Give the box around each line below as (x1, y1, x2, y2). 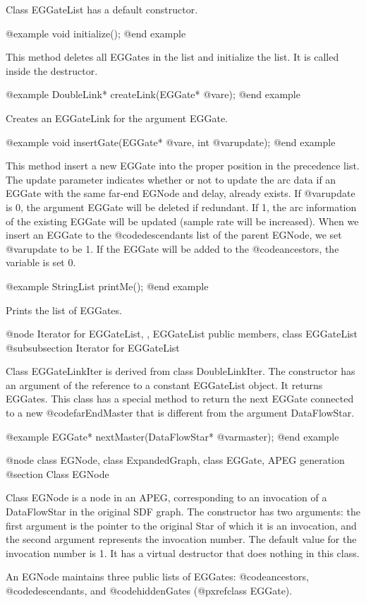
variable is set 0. (6, 255, 76, 270)
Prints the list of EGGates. (6, 302, 122, 317)
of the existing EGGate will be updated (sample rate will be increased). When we (6, 213, 359, 228)
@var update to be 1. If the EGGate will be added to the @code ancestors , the (6, 241, 339, 256)
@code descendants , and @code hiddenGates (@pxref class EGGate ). (6, 583, 293, 597)
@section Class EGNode (6, 466, 109, 481)
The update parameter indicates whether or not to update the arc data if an (6, 172, 336, 186)
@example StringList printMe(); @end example (6, 278, 209, 293)
